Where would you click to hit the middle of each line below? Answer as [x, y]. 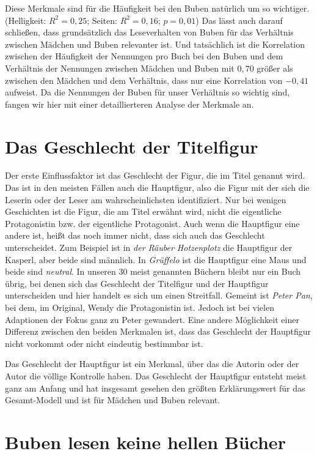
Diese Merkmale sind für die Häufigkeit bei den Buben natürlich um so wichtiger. [157, 8]
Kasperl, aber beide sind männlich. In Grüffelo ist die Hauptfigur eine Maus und [156, 259]
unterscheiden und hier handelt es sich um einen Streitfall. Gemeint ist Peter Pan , [159, 295]
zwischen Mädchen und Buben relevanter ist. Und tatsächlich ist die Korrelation [155, 44]
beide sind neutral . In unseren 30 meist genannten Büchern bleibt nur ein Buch [153, 271]
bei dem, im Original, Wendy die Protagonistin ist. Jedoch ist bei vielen [140, 307]
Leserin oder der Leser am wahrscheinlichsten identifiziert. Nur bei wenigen [146, 199]
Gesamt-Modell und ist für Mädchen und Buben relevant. [113, 400]
